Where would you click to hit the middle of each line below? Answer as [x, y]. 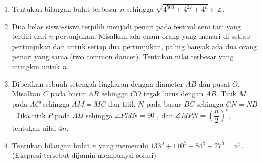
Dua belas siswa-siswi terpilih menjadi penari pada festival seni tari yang [126, 26]
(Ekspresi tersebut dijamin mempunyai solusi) [84, 155]
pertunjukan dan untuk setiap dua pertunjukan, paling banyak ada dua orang [134, 46]
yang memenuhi [123, 145]
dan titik [122, 104]
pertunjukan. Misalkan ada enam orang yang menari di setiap [153, 36]
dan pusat [214, 83]
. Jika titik [29, 115]
